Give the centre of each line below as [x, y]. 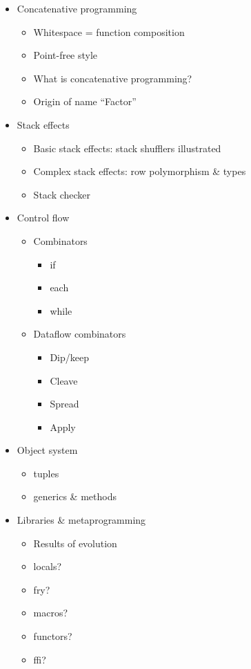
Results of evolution [75, 543]
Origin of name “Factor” [85, 101]
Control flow [43, 218]
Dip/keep [69, 357]
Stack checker [62, 194]
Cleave [64, 380]
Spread [64, 404]
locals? [48, 566]
